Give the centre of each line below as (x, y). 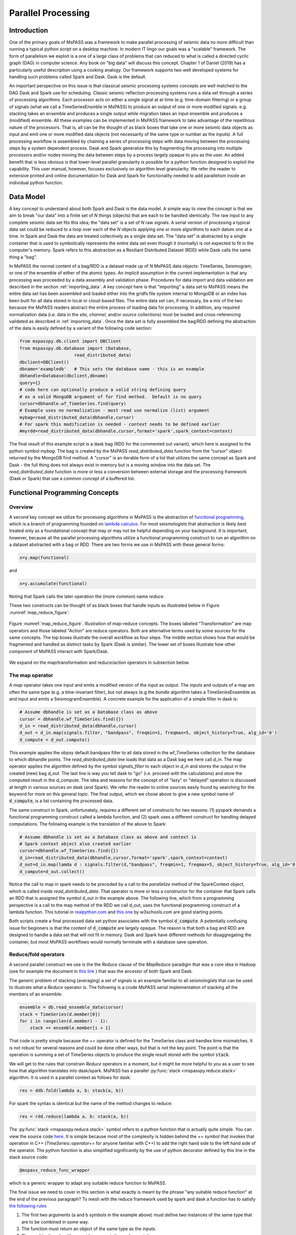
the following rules (28, 1206)
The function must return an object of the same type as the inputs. (89, 1229)
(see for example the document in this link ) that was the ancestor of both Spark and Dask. (101, 971)
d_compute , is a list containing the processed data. (61, 801)
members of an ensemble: (36, 994)
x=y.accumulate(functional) (53, 584)
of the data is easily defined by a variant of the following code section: (81, 328)
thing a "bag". (23, 257)
